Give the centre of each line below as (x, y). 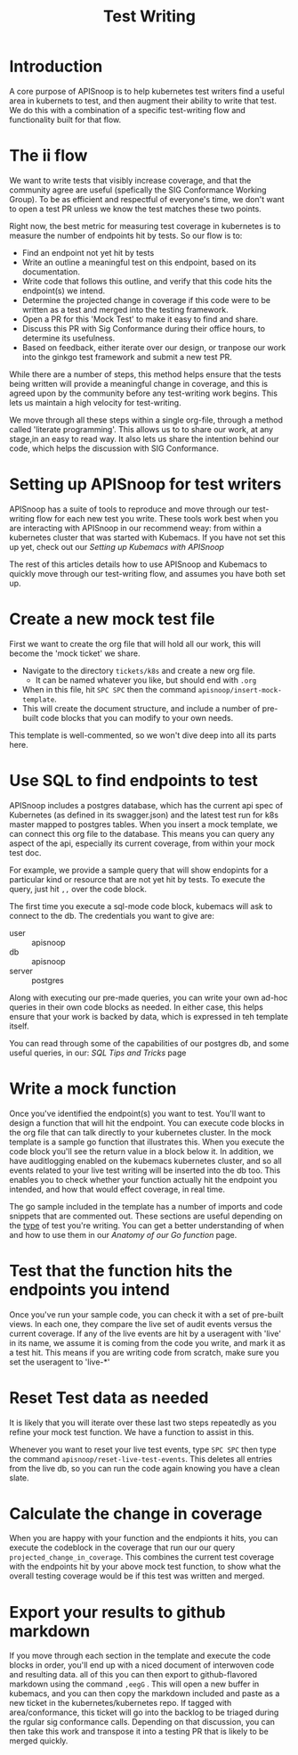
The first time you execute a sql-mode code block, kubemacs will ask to (141, 906)
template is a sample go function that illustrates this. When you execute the (147, 1142)
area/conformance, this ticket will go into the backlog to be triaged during (144, 1712)
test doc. (25, 852)
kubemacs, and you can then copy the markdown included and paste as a (145, 1693)
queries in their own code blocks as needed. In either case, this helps (137, 1007)
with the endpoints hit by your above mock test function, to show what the (145, 1567)
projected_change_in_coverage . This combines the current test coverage (141, 1557)
